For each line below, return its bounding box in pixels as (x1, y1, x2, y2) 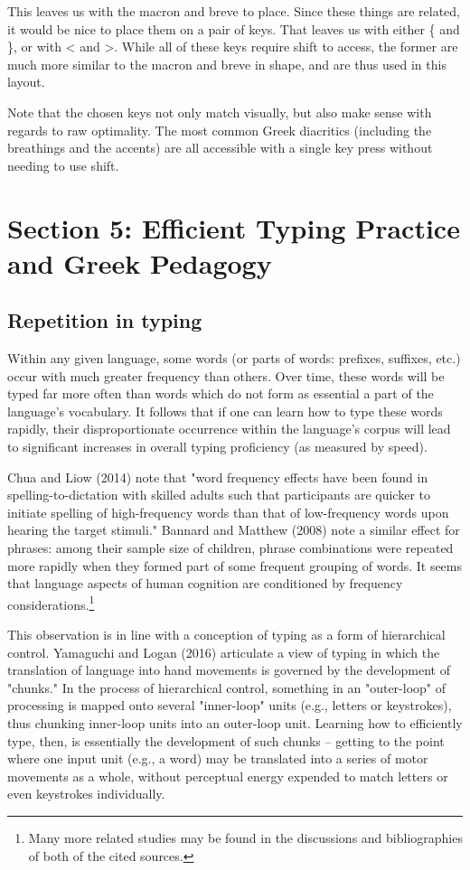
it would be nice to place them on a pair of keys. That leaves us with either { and (7, 19, 460, 38)
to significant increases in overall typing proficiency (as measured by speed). (7, 437, 428, 456)
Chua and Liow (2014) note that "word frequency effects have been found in (7, 467, 428, 486)
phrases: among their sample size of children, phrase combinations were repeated (7, 538, 454, 557)
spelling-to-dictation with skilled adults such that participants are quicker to (7, 485, 430, 504)
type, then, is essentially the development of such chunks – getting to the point (7, 731, 445, 750)
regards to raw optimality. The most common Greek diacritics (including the (7, 120, 432, 139)
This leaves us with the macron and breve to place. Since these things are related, (7, 2, 460, 20)
